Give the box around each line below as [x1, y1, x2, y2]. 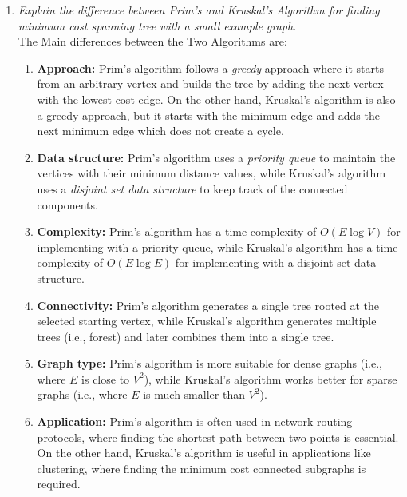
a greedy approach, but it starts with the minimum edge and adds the [37, 106, 380, 123]
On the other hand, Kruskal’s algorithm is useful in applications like [37, 444, 371, 461]
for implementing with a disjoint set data [175, 254, 377, 271]
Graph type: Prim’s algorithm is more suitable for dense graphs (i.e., [37, 355, 383, 372]
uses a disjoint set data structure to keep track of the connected [37, 180, 348, 197]
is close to [81, 370, 130, 387]
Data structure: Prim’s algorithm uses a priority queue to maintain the [37, 149, 396, 165]
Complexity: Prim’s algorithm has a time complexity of [37, 223, 317, 240]
